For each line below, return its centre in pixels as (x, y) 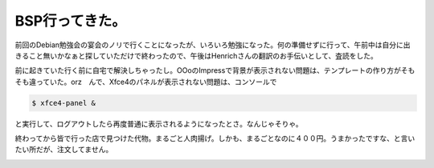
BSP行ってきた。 (70, 21)
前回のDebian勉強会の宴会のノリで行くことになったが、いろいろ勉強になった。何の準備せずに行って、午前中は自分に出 (213, 45)
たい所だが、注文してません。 (64, 150)
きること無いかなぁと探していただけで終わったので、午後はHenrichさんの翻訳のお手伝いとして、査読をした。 (196, 55)
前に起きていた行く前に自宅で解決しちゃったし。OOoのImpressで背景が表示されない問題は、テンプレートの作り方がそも (215, 70)
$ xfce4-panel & (64, 103)
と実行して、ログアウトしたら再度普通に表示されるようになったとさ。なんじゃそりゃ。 (159, 123)
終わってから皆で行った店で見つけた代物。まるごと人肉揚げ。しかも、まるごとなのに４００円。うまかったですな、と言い (215, 138)
